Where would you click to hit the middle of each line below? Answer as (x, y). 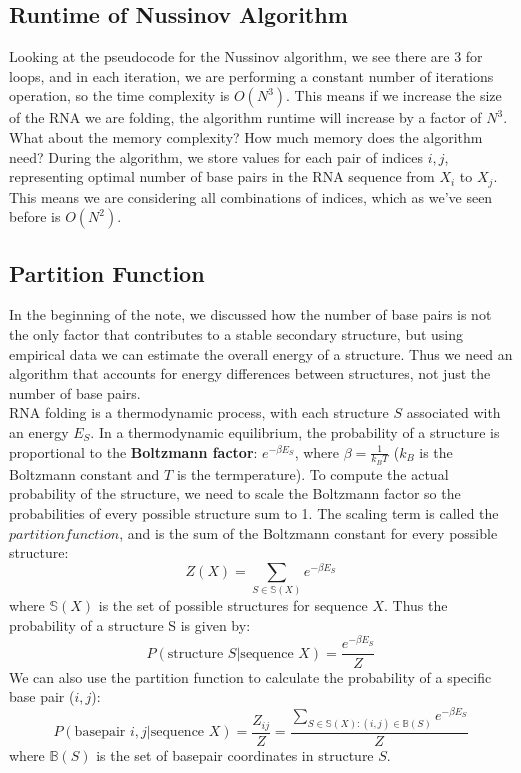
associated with (453, 412)
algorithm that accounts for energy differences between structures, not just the (250, 373)
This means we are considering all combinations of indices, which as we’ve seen (251, 196)
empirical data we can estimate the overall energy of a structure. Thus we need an (261, 353)
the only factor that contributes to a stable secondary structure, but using (236, 334)
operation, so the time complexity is (119, 95)
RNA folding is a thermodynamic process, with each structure (199, 412)
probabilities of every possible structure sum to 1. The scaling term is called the (254, 513)
